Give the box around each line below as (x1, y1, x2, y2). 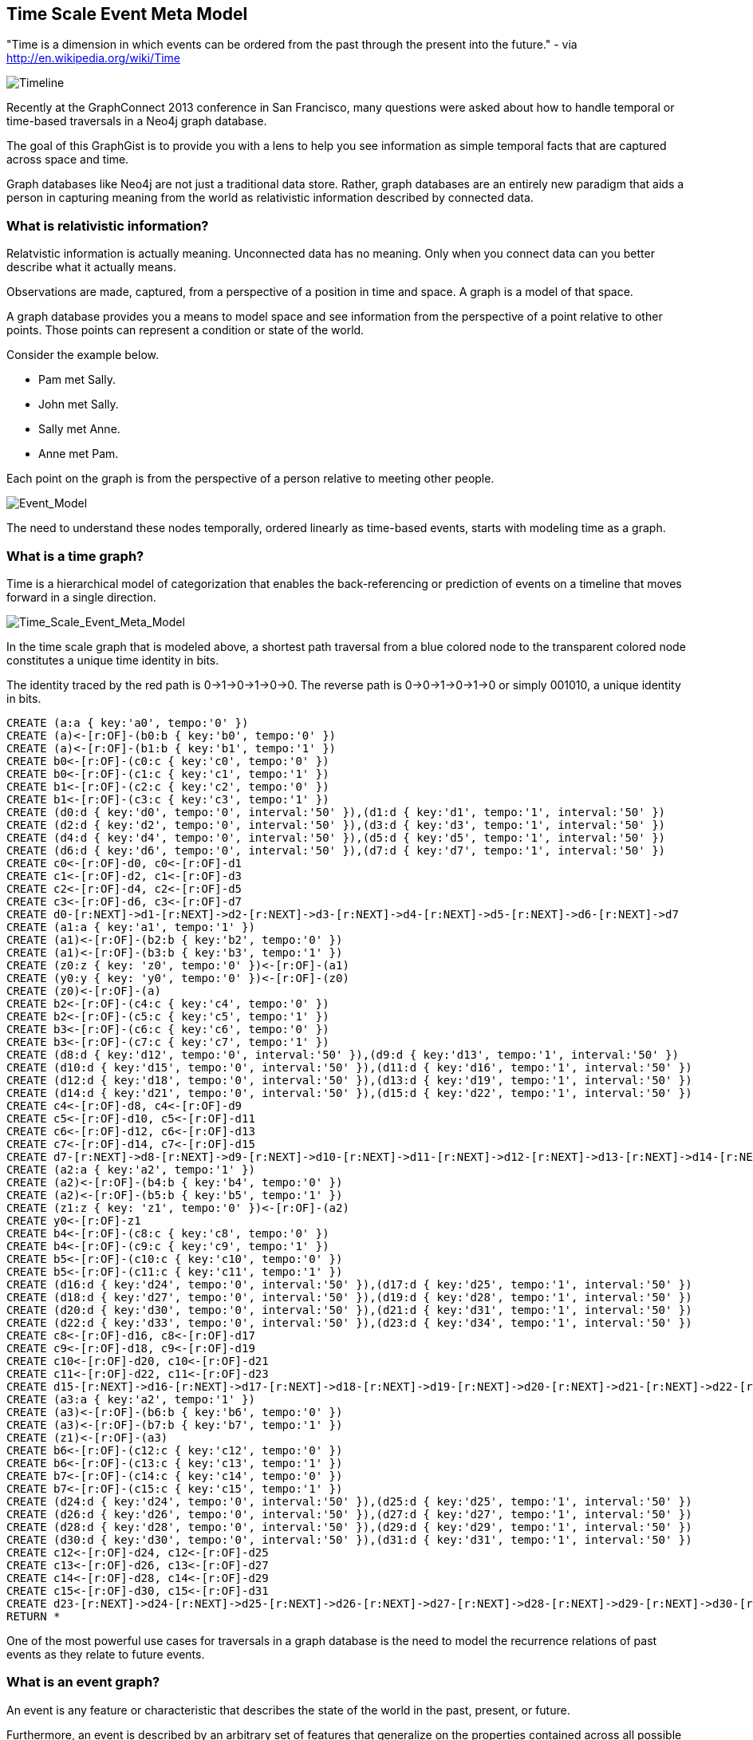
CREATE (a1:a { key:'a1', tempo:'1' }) (6, 920, 255, 933)
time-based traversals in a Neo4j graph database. (6, 114, 267, 128)
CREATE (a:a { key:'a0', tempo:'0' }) (6, 716, 249, 729)
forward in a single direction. (6, 590, 156, 604)
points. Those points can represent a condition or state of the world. (6, 323, 365, 337)
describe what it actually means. (6, 260, 176, 274)
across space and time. (6, 152, 129, 167)
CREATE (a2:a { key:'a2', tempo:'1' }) (6, 1162, 255, 1176)
